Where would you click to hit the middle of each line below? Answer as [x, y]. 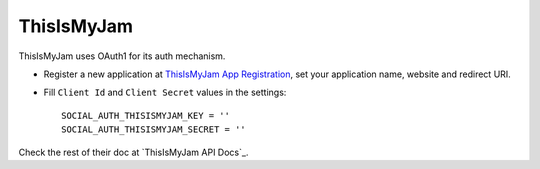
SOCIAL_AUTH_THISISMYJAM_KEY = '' [145, 115]
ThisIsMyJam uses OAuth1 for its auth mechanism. [122, 56]
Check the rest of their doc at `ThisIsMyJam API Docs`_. [133, 152]
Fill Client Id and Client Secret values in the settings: [165, 92]
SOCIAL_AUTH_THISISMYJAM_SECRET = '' [154, 129]
